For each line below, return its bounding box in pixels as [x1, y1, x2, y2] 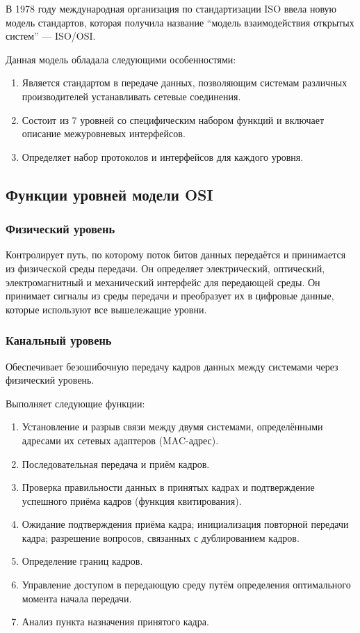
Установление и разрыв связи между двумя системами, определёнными [22, 419, 323, 434]
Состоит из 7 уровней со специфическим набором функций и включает [22, 112, 325, 127]
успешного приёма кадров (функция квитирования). [22, 493, 242, 508]
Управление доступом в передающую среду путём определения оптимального [22, 577, 351, 592]
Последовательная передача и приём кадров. [22, 456, 210, 471]
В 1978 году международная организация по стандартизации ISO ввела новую [6, 1, 337, 15]
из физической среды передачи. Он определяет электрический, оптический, [6, 260, 325, 275]
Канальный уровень [6, 331, 112, 349]
